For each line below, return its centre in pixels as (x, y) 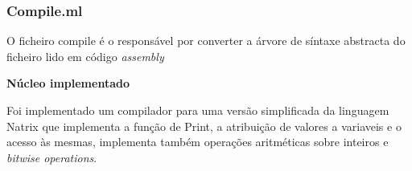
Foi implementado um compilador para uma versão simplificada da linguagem (198, 110)
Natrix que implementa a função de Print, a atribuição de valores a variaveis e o (204, 126)
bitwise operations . (52, 157)
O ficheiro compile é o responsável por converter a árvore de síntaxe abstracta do (206, 41)
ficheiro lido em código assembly (85, 56)
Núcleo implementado (68, 83)
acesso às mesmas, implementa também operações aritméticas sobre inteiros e (198, 142)
